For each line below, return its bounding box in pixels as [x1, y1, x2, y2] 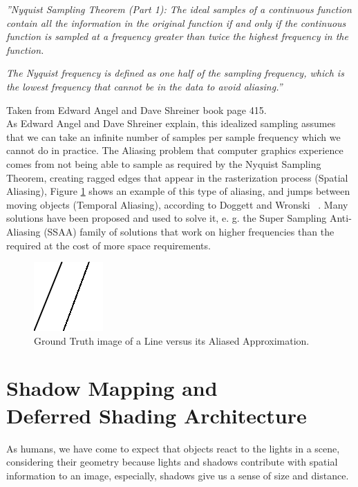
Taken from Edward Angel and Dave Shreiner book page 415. [6, 102, 267, 117]
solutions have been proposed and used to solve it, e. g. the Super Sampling [6, 211, 327, 225]
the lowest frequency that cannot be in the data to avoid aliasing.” [6, 79, 283, 93]
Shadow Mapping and [6, 374, 218, 402]
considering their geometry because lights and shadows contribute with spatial [6, 455, 338, 469]
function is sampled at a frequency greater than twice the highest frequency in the [6, 29, 348, 44]
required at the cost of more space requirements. [6, 238, 211, 252]
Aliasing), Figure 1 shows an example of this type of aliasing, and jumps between [6, 184, 350, 198]
